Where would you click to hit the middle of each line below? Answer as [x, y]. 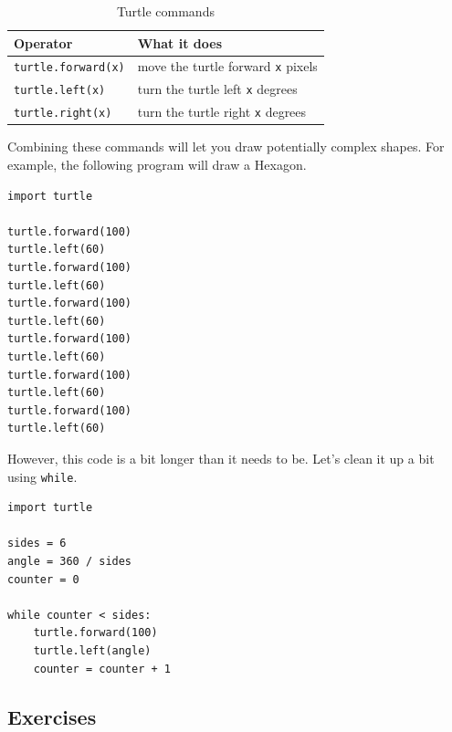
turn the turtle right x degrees [222, 112]
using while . [42, 476]
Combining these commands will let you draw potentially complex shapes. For [226, 146]
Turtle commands [165, 11]
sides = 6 [37, 544]
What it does [180, 42]
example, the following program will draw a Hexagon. [157, 164]
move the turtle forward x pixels [227, 66]
